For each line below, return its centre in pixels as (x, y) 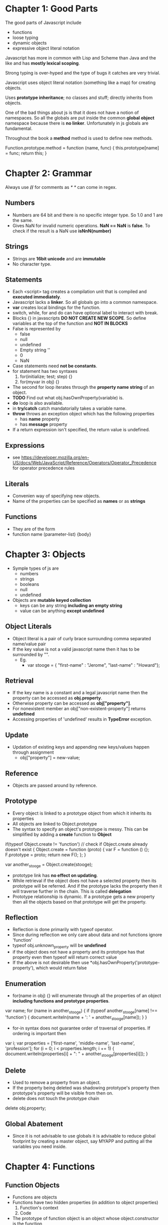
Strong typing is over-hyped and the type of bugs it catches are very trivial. (83, 72)
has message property (43, 424)
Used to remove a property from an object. (56, 1083)
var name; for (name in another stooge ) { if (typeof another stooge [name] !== (81, 1011)
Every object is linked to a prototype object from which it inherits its (82, 813)
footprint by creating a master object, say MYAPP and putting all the (82, 1141)
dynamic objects (29, 42)
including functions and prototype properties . (61, 1001)
